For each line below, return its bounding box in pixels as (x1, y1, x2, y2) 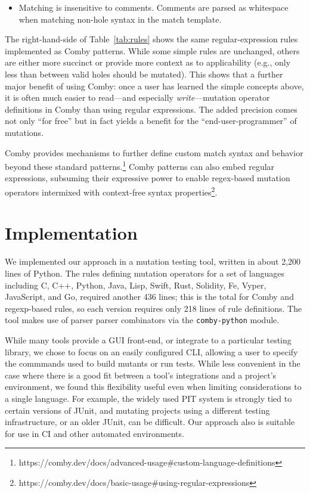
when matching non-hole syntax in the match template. (18, 13, 222, 25)
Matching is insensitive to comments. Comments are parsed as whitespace (18, 1, 289, 13)
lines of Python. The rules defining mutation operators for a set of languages (5, 266, 284, 279)
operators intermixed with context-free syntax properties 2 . (5, 184, 218, 198)
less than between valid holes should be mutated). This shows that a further (5, 67, 283, 80)
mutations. (5, 126, 44, 138)
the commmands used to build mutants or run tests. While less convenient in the (5, 357, 300, 370)
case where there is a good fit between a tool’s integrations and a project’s (5, 368, 277, 381)
